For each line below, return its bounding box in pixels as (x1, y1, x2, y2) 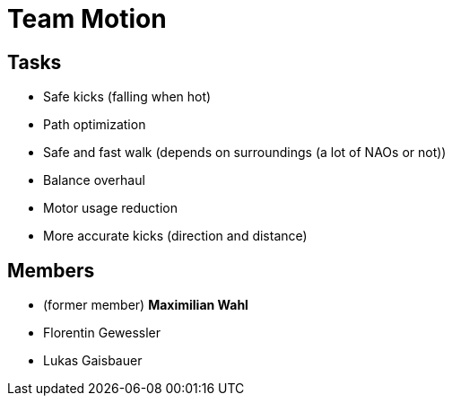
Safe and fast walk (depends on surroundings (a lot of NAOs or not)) (43, 145, 447, 161)
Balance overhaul (43, 172, 145, 188)
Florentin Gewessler (43, 325, 161, 341)
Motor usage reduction (43, 200, 178, 216)
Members (7, 258, 95, 282)
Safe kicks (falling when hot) (43, 89, 212, 105)
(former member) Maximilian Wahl (43, 297, 248, 313)
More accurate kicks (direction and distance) (43, 228, 308, 244)
